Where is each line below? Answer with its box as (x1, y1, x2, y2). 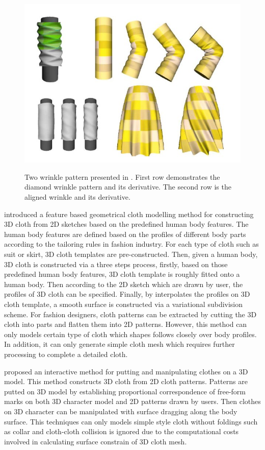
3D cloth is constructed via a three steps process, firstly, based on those (4, 258, 228, 269)
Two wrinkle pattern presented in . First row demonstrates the (24, 171, 220, 182)
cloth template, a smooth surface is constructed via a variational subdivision (4, 298, 243, 309)
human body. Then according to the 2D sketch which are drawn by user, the (4, 278, 243, 289)
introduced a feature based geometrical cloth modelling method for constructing (4, 208, 254, 219)
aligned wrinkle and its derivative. (24, 192, 130, 202)
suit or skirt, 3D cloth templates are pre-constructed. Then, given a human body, (4, 249, 258, 259)
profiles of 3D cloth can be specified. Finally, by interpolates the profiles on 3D (4, 289, 250, 299)
